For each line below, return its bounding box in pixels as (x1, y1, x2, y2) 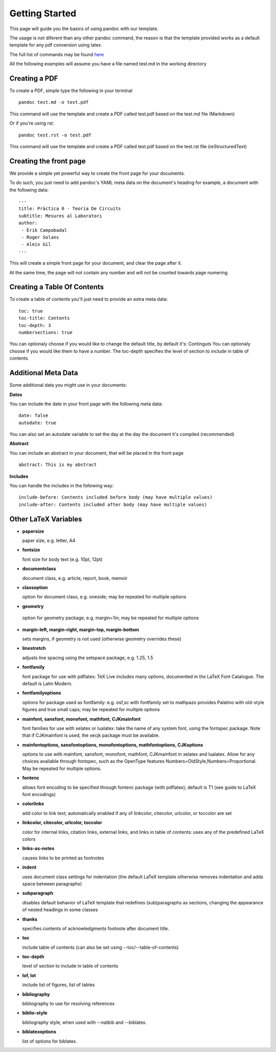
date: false (18, 413, 49, 418)
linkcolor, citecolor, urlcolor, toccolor (22, 820, 102, 826)
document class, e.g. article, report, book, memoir (22, 575, 128, 581)
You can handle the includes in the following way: (9, 483, 114, 489)
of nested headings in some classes (22, 907, 98, 913)
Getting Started (9, 8, 77, 19)
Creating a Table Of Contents (9, 283, 104, 291)
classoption (22, 585, 48, 591)
